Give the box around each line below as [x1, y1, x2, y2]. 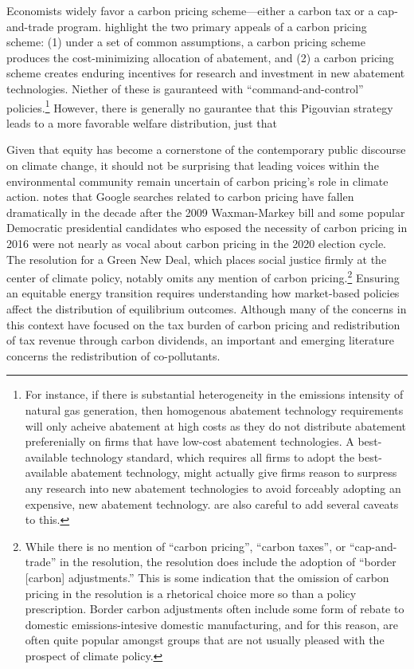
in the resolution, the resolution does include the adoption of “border [60, 553, 396, 570]
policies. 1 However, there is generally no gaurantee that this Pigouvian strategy [6, 96, 393, 116]
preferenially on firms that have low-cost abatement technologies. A [25, 433, 354, 450]
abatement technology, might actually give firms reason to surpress [71, 464, 397, 481]
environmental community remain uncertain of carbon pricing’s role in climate [6, 172, 389, 189]
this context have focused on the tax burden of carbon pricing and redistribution [6, 316, 400, 333]
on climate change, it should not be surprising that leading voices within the [6, 157, 379, 173]
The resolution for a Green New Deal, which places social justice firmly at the [6, 250, 387, 267]
